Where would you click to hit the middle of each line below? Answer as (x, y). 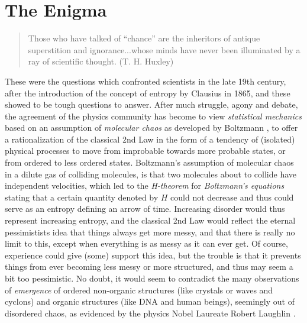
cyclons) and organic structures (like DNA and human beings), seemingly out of (150, 301)
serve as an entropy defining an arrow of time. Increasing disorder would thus (145, 209)
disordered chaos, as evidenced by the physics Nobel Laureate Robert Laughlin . (150, 313)
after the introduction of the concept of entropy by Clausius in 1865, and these (148, 93)
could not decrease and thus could (232, 197)
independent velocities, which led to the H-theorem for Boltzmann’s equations (145, 185)
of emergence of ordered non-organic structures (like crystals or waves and (139, 290)
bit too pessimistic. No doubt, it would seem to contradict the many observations (152, 278)
